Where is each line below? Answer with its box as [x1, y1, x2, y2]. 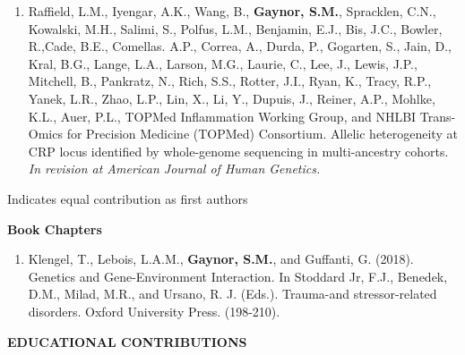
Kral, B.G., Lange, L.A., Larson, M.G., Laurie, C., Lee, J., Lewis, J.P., [28, 54, 418, 72]
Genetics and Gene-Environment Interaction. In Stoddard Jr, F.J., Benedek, [28, 266, 448, 285]
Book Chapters [7, 219, 102, 238]
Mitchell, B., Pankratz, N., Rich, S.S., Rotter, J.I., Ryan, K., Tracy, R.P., [28, 72, 432, 90]
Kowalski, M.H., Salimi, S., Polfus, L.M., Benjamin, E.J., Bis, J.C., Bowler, [28, 19, 443, 38]
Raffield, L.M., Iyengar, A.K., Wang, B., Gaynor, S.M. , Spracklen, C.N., [28, 2, 436, 20]
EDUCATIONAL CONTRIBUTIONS [7, 332, 247, 351]
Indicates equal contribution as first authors [7, 189, 248, 207]
